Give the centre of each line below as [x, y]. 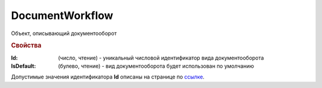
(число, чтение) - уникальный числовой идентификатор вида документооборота [161, 58]
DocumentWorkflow [62, 15]
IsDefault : [24, 66]
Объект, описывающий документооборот [64, 33]
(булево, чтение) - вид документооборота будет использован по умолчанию [156, 66]
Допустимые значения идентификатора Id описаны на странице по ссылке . [108, 77]
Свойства [26, 46]
